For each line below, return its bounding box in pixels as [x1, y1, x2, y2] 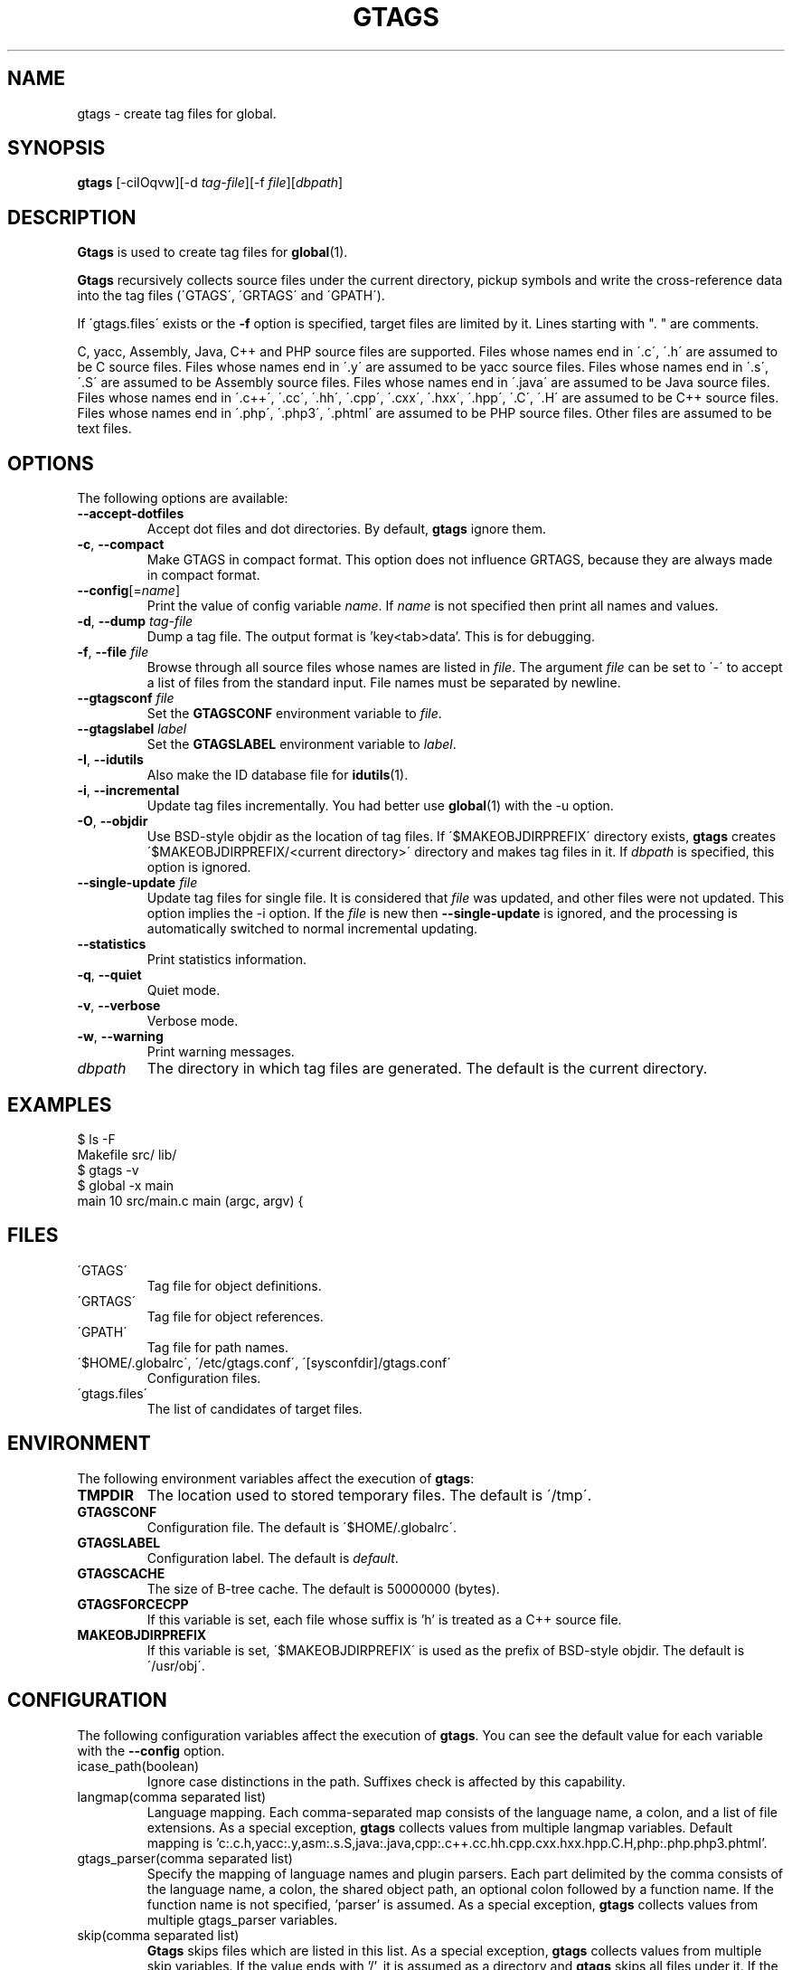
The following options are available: [77, 490, 288, 507]
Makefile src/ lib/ [77, 1146, 177, 1162]
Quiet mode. [146, 982, 221, 999]
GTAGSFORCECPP [77, 1596, 189, 1612]
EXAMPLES [7, 1093, 112, 1116]
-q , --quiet [77, 967, 142, 983]
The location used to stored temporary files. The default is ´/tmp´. [146, 1485, 592, 1504]
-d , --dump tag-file [77, 613, 193, 630]
